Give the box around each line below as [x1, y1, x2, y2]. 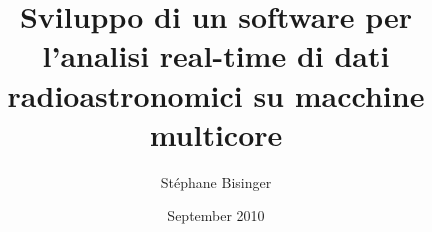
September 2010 [167, 205, 265, 226]
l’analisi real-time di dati [42, 35, 390, 76]
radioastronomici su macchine [7, 74, 425, 115]
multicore [149, 113, 283, 154]
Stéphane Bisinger [160, 171, 272, 192]
